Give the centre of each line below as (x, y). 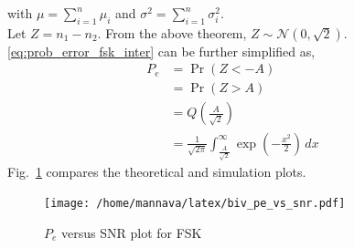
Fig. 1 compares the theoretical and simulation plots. (157, 171)
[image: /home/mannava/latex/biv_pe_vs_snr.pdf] (195, 204)
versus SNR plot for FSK (132, 232)
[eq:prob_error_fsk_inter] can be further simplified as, (161, 51)
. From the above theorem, (172, 32)
